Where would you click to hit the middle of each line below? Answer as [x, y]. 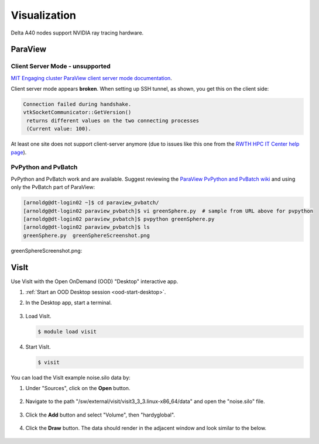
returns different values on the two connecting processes [113, 121]
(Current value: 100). [59, 129]
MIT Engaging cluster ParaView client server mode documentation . [91, 78]
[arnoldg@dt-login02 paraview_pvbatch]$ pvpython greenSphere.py [119, 219]
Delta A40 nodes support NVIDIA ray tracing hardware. [77, 33]
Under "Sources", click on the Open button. [78, 388]
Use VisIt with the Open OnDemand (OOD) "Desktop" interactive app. [95, 281]
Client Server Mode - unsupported [61, 66]
